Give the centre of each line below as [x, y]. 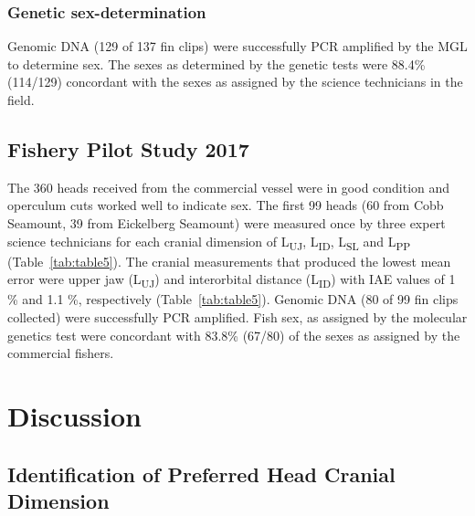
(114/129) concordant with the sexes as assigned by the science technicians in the [235, 82]
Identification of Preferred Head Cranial [201, 474]
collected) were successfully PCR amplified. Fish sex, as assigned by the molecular [237, 317]
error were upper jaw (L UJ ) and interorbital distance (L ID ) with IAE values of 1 [232, 280]
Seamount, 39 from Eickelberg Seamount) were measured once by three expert [227, 222]
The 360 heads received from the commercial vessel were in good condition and [229, 187]
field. [21, 100]
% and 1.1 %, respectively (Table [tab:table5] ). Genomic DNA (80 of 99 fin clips [233, 299]
